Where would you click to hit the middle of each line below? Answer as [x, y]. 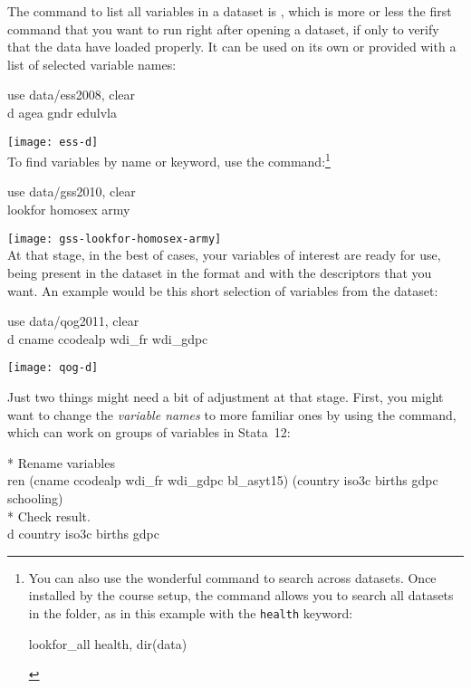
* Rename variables [61, 462]
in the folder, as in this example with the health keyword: [191, 612]
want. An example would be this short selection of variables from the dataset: [223, 290]
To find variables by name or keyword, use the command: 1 [169, 160]
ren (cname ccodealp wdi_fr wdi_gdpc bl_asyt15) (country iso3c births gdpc [223, 480]
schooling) [35, 497]
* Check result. [49, 516]
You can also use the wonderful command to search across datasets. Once [232, 577]
